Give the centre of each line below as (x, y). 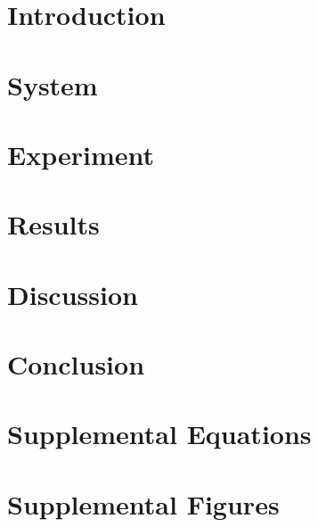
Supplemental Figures (143, 503)
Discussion (73, 294)
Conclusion (76, 364)
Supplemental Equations (159, 434)
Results (53, 224)
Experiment (81, 154)
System (53, 84)
